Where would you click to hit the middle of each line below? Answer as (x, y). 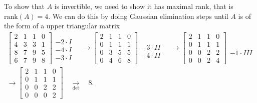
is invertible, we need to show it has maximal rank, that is (144, 6)
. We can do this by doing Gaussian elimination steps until (138, 16)
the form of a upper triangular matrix (62, 26)
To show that (24, 6)
